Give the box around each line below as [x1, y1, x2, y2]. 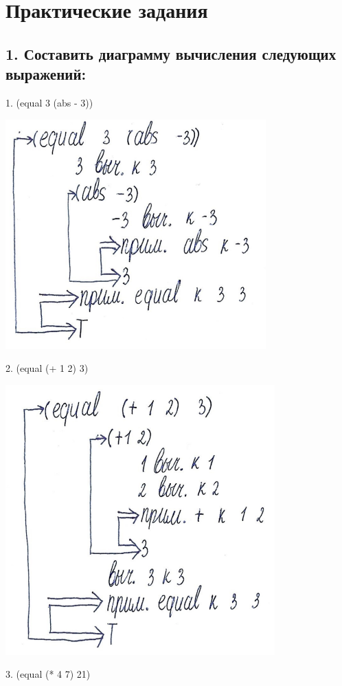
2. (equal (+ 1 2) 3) [5, 361, 89, 375]
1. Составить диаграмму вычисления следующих [5, 43, 337, 64]
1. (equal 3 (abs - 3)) [5, 95, 93, 109]
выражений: [5, 63, 87, 85]
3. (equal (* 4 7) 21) [5, 667, 91, 681]
